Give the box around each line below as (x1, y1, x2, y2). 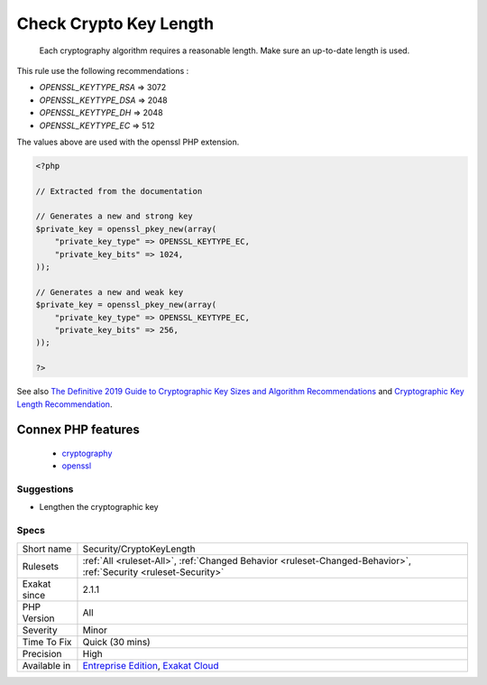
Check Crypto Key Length (16, 14, 215, 33)
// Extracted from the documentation (35, 186, 203, 196)
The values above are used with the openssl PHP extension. (16, 136, 240, 147)
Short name (22, 542, 72, 555)
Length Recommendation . (16, 398, 113, 410)
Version (22, 612, 55, 625)
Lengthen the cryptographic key (39, 502, 159, 513)
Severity (22, 624, 58, 636)
